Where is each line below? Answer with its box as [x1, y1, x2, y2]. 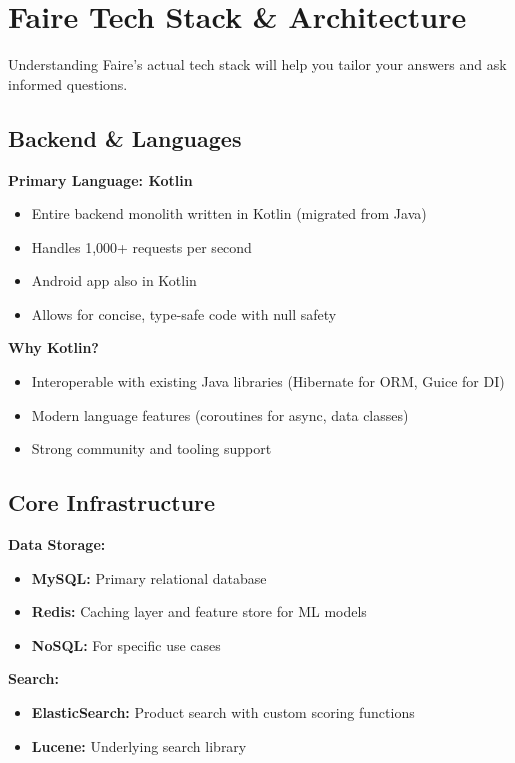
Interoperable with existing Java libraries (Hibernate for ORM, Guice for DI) [31, 371, 505, 392]
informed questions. [8, 73, 128, 94]
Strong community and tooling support [31, 438, 272, 459]
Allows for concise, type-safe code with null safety [31, 303, 337, 324]
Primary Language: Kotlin [8, 169, 193, 190]
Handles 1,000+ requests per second [31, 236, 252, 257]
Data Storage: [8, 534, 106, 555]
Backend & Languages [8, 122, 242, 153]
